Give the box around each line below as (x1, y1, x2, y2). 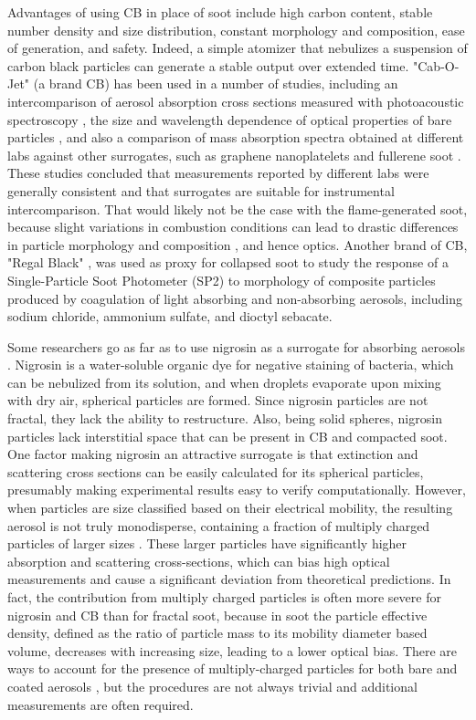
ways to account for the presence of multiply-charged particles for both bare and (7, 659, 458, 678)
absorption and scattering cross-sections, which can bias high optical (7, 551, 390, 570)
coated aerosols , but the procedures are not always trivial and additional (7, 676, 418, 695)
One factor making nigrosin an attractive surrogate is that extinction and (7, 444, 418, 464)
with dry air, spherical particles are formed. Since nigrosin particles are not (7, 391, 428, 410)
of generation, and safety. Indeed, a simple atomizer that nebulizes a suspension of (7, 38, 468, 57)
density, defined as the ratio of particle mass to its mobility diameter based (7, 623, 428, 642)
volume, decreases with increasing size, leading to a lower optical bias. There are (7, 641, 458, 660)
